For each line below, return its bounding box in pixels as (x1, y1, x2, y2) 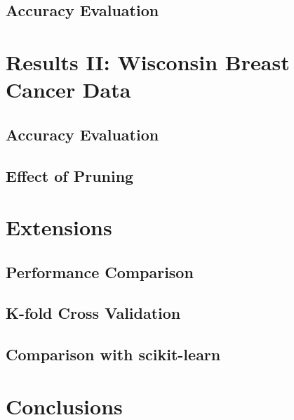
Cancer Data (6, 75, 131, 104)
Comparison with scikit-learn (6, 343, 221, 365)
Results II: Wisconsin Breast (6, 47, 290, 76)
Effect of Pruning (6, 164, 134, 186)
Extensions (6, 213, 112, 242)
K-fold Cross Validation (6, 302, 181, 324)
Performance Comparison (6, 261, 194, 282)
